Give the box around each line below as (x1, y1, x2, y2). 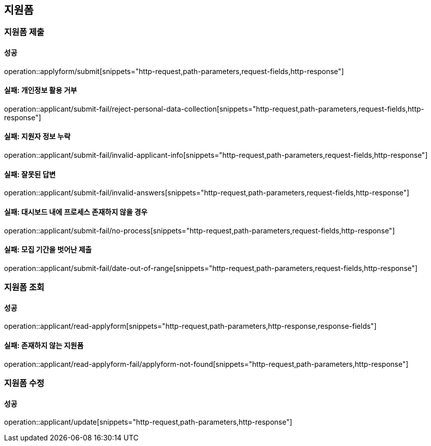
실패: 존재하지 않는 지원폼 (4, 340, 84, 350)
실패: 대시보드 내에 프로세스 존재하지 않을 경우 (4, 207, 148, 216)
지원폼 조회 (4, 282, 45, 293)
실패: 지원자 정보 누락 (4, 132, 71, 141)
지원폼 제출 (4, 27, 45, 38)
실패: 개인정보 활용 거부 (4, 86, 77, 95)
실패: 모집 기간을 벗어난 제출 (4, 245, 92, 254)
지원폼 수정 (4, 378, 45, 388)
